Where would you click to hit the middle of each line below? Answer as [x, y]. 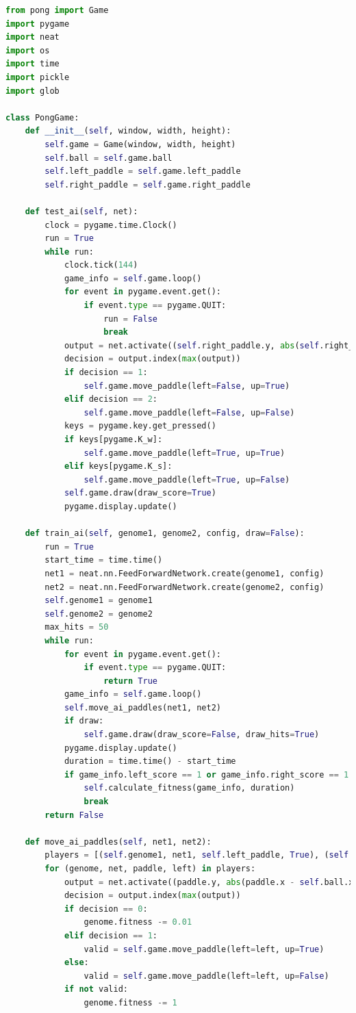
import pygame [38, 24]
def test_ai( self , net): [81, 211]
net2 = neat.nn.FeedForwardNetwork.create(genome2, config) [185, 587]
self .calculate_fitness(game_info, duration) [189, 788]
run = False [130, 319]
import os [28, 50]
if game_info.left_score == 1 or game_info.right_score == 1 [206, 774]
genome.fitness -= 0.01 [138, 922]
